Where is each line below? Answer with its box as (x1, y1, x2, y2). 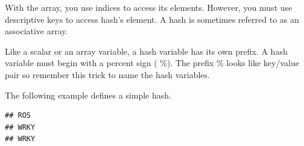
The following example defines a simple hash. (5, 88, 171, 101)
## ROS (5, 111, 31, 120)
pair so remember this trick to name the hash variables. (5, 68, 210, 81)
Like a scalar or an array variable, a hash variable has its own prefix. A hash (5, 44, 288, 57)
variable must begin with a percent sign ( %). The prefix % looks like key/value (5, 56, 299, 69)
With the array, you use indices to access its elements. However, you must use (5, 1, 293, 13)
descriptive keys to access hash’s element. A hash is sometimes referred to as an (5, 13, 299, 25)
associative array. (5, 25, 68, 37)
